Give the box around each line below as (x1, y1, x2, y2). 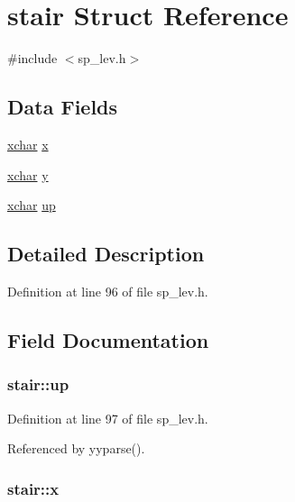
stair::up (7, 373, 69, 396)
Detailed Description (7, 240, 205, 268)
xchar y (7, 165, 49, 184)
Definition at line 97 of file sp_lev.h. (7, 408, 208, 427)
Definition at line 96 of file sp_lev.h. (7, 281, 208, 300)
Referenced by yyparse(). (7, 439, 145, 458)
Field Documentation (7, 325, 209, 353)
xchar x (7, 134, 49, 153)
